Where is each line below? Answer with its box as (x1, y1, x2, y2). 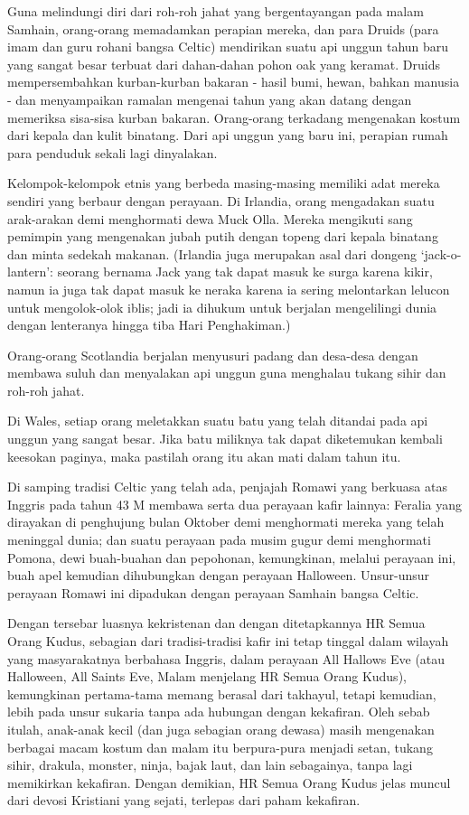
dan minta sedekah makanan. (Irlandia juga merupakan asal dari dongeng (7, 244, 417, 263)
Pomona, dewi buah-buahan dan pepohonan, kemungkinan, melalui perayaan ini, (7, 548, 456, 567)
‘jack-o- (420, 244, 462, 263)
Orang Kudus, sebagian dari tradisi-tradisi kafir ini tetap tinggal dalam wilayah (7, 632, 449, 650)
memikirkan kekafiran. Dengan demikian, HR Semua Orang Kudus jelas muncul (7, 773, 451, 792)
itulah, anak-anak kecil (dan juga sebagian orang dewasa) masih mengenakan (7, 719, 435, 738)
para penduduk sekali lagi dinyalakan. (7, 143, 218, 162)
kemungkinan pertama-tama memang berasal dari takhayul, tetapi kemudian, (7, 684, 436, 703)
